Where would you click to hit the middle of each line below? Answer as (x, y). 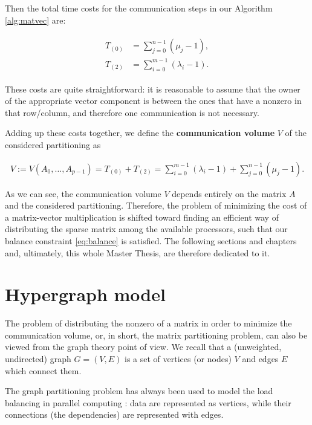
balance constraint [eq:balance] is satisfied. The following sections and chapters (151, 240)
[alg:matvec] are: (35, 20)
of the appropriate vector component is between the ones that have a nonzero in (153, 101)
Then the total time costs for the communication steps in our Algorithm (139, 8)
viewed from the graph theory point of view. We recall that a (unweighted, (143, 347)
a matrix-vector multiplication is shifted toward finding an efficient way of (142, 217)
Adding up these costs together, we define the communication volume (140, 133)
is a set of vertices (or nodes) (178, 359)
